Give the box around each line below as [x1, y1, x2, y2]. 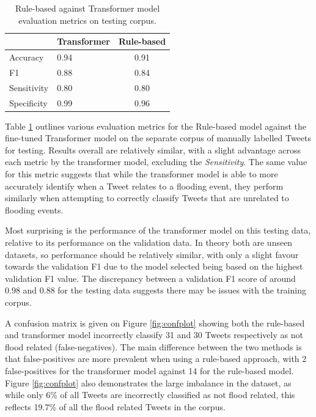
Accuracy [9, 51, 44, 64]
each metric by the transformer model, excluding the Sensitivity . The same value [5, 155, 307, 168]
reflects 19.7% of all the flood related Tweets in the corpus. [5, 400, 226, 413]
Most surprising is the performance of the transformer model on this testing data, [5, 224, 311, 237]
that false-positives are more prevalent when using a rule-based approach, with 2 [5, 352, 307, 365]
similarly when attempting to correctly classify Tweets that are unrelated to [5, 191, 289, 204]
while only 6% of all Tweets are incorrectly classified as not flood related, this [5, 388, 295, 401]
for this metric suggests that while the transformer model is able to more [5, 168, 278, 180]
